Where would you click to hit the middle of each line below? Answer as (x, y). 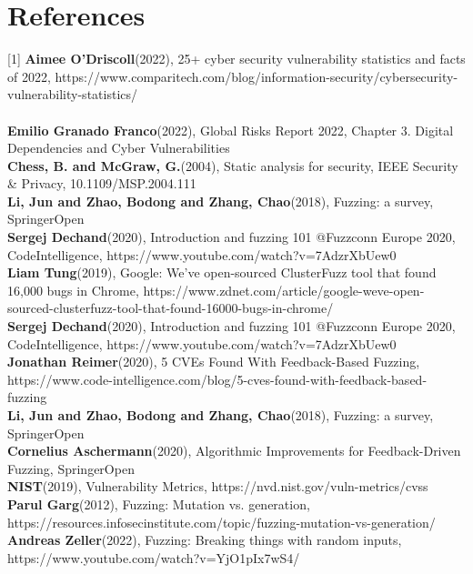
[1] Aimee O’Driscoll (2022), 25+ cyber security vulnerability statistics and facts (236, 59)
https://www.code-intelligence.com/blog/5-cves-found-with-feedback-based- (217, 379)
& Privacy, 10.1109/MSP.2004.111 (102, 183)
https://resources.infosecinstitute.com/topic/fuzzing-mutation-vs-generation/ (221, 522)
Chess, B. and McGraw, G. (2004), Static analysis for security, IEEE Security (233, 165)
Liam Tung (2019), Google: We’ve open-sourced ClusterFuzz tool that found (222, 272)
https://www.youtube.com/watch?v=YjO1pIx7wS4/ (154, 557)
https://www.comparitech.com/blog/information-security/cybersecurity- (257, 76)
